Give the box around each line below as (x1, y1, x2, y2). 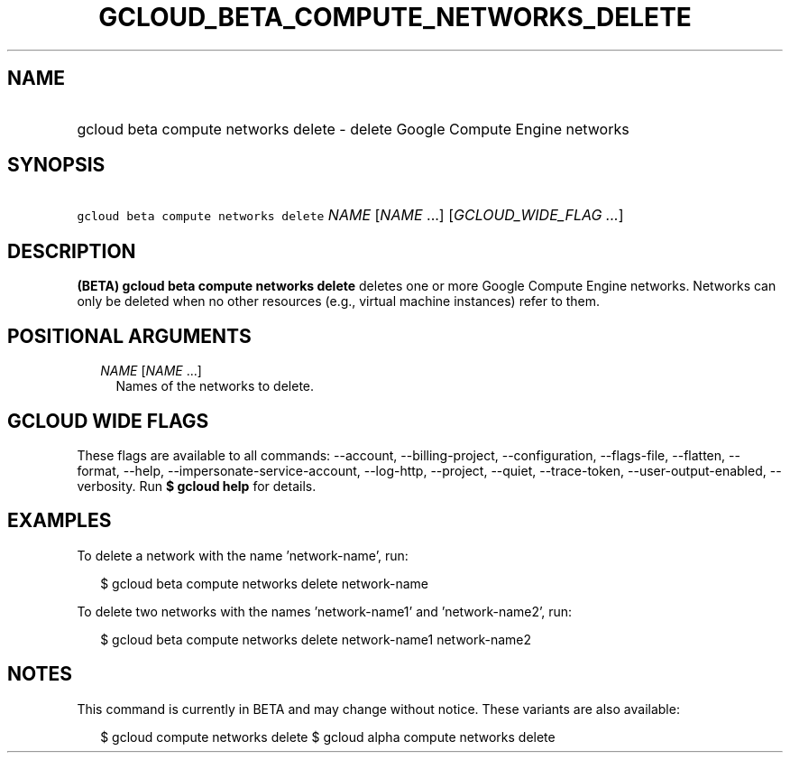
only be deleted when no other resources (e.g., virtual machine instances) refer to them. (77, 293, 601, 310)
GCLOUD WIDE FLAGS (7, 409, 209, 432)
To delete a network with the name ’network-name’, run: (77, 547, 409, 563)
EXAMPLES (7, 509, 112, 533)
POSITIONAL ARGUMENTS (7, 324, 252, 348)
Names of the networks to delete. (115, 378, 315, 394)
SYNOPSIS (7, 153, 106, 177)
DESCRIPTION (7, 239, 136, 263)
